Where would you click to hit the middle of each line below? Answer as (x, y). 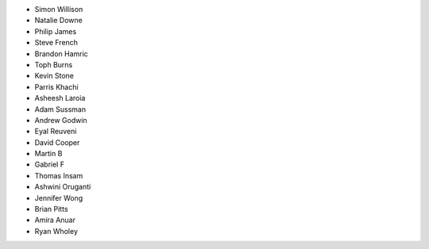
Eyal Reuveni (56, 132)
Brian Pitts (51, 209)
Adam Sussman (60, 109)
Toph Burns (54, 64)
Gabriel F (50, 165)
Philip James (56, 31)
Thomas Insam (59, 175)
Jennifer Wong (59, 197)
